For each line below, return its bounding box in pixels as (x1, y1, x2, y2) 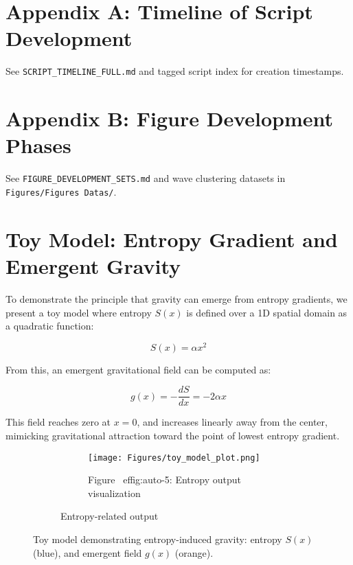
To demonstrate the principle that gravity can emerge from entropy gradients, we (5, 291, 348, 305)
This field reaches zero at (5, 415, 111, 429)
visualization (88, 485, 141, 500)
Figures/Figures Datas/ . (5, 184, 117, 198)
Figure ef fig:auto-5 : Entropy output (88, 472, 241, 487)
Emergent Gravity (5, 251, 181, 279)
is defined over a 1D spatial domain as (186, 305, 348, 319)
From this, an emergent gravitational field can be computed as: (5, 362, 271, 376)
